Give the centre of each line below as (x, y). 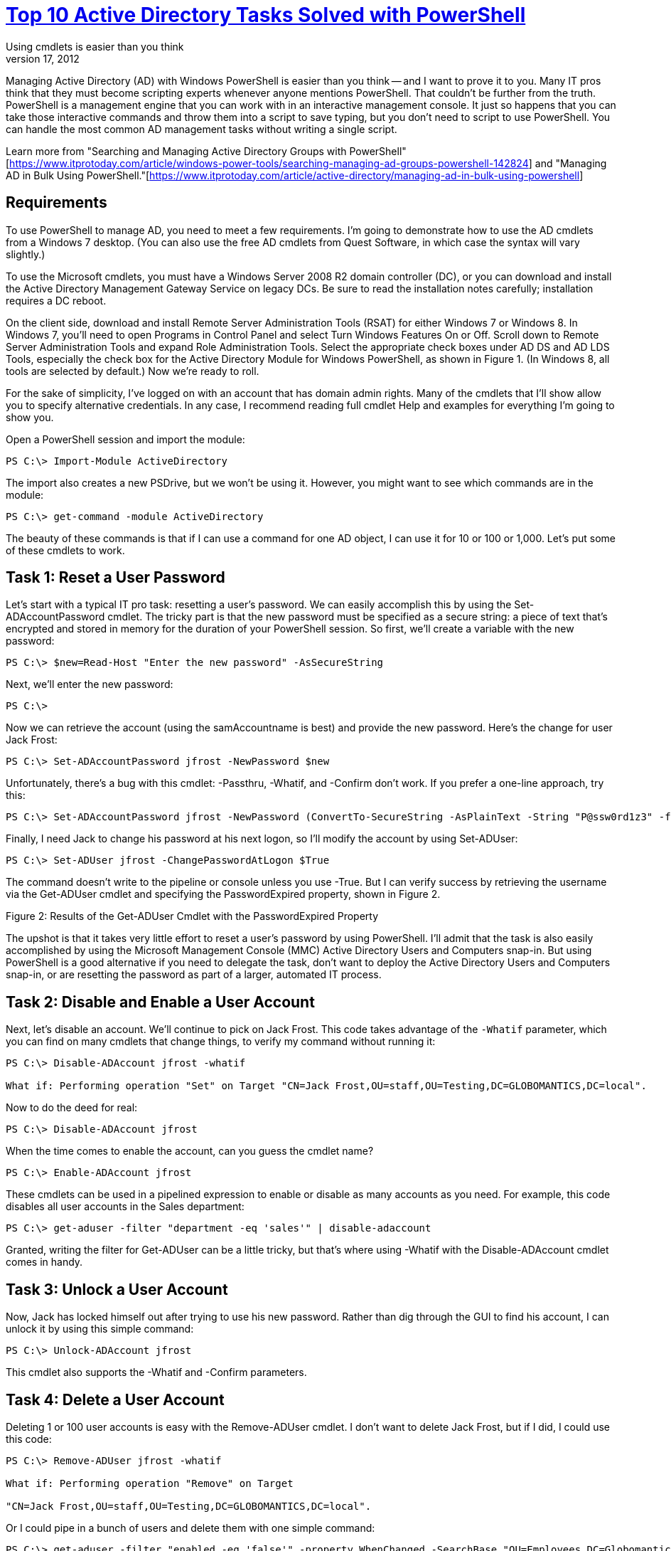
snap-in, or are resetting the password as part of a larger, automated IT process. (194, 975)
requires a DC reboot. (56, 300)
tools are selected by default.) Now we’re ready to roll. (133, 371)
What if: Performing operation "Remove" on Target (150, 1483)
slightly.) (26, 254)
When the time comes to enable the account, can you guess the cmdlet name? (190, 1151)
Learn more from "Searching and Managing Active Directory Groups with (176, 151)
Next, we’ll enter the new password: (90, 684)
